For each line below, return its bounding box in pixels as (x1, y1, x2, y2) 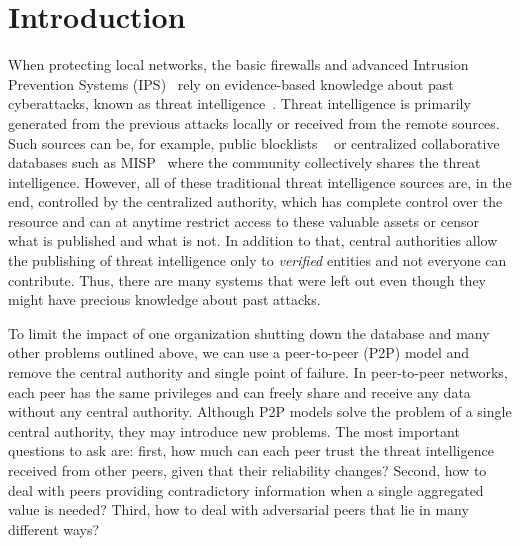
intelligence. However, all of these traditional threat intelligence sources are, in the (8, 171, 512, 192)
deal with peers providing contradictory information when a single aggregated (8, 479, 484, 500)
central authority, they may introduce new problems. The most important (8, 420, 460, 441)
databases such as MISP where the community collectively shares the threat (8, 152, 481, 173)
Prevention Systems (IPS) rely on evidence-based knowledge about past (8, 73, 454, 94)
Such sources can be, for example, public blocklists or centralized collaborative (8, 132, 500, 153)
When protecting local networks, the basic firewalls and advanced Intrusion (8, 54, 469, 75)
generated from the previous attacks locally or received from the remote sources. (8, 112, 500, 133)
